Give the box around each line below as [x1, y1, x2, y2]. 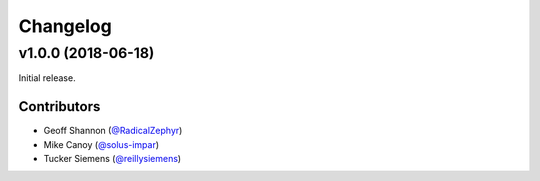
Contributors [18, 98, 101, 115]
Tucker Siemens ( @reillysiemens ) [43, 153, 182, 165]
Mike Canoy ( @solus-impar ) [43, 138, 160, 150]
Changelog [18, 15, 112, 37]
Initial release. [18, 72, 76, 84]
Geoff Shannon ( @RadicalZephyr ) [43, 125, 183, 137]
